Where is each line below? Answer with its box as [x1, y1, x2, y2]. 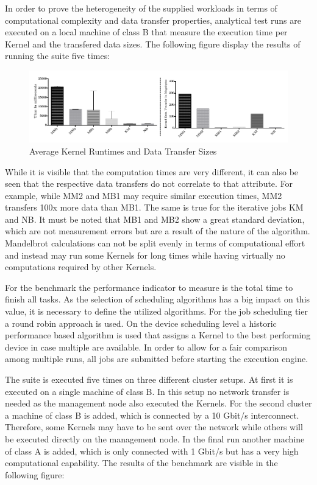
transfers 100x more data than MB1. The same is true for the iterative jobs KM [5, 201, 304, 214]
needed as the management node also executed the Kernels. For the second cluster [5, 397, 312, 410]
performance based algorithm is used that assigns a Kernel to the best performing [5, 329, 311, 341]
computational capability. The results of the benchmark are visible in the [5, 456, 278, 469]
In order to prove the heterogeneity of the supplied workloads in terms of [5, 2, 277, 14]
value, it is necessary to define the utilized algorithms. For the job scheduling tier [5, 305, 308, 318]
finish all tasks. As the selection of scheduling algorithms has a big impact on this [5, 293, 310, 305]
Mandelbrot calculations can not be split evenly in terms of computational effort [5, 237, 305, 249]
